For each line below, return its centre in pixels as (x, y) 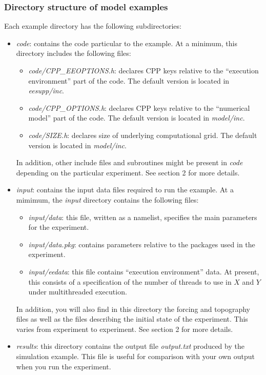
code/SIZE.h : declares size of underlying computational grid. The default (143, 135)
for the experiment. (59, 227)
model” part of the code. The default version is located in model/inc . (137, 118)
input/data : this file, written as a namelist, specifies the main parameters (143, 217)
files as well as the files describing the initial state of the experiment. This (132, 319)
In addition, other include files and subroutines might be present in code (129, 162)
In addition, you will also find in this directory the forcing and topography (133, 309)
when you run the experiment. (64, 366)
